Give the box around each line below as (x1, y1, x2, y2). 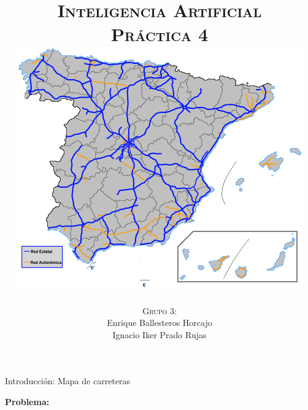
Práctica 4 (110, 21, 209, 47)
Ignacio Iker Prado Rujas (112, 328, 207, 341)
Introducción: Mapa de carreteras (5, 374, 131, 387)
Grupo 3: (142, 304, 177, 317)
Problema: (5, 395, 50, 408)
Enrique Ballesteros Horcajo (107, 316, 212, 329)
